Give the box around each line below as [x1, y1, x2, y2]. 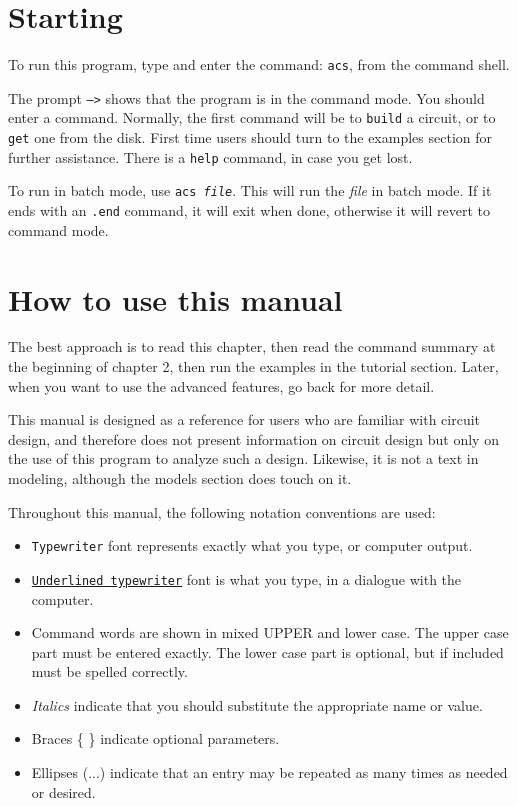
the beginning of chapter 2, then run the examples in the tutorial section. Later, [8, 356, 499, 377]
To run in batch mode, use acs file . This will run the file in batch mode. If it [8, 180, 492, 201]
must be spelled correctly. [31, 661, 188, 682]
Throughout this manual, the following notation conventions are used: [8, 501, 436, 522]
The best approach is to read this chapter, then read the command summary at [8, 336, 496, 357]
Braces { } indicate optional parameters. [31, 728, 280, 749]
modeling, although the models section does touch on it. [8, 468, 352, 488]
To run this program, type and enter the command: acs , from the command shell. [8, 54, 510, 75]
